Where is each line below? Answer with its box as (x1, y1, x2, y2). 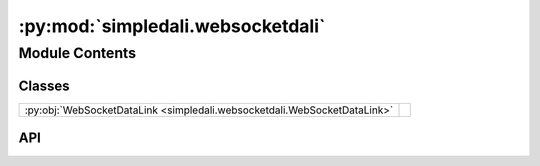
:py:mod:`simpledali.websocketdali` (18, 15, 326, 37)
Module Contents (18, 44, 137, 62)
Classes (18, 77, 70, 94)
